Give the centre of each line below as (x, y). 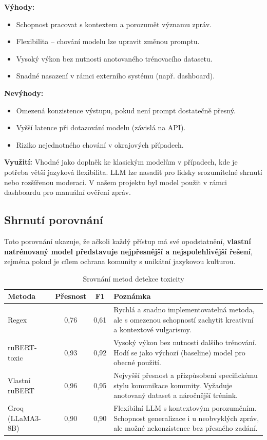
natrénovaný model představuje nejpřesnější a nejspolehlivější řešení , (128, 251)
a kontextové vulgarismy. (152, 329)
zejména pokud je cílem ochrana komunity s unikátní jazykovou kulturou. (120, 261)
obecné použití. (137, 362)
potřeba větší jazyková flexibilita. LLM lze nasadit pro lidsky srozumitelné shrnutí (133, 172)
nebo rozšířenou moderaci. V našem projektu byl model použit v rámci (116, 182)
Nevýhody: (24, 93)
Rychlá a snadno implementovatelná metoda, (184, 309)
